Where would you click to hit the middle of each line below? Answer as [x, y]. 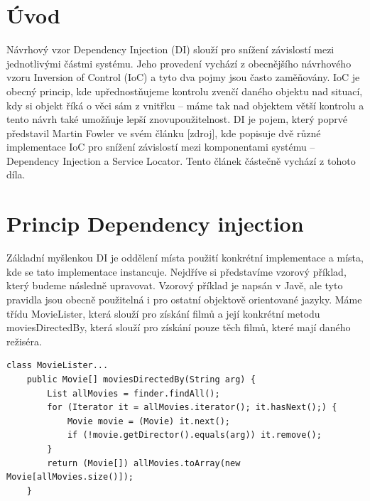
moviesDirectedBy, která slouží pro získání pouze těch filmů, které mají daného [179, 327]
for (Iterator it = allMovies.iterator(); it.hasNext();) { [192, 408]
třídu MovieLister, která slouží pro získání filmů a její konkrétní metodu [163, 313]
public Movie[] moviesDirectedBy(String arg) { [141, 379]
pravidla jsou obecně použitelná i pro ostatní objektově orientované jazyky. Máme [184, 299]
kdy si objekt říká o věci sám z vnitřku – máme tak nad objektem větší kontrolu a [185, 105]
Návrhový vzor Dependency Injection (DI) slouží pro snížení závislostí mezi [170, 49]
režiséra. [24, 341]
